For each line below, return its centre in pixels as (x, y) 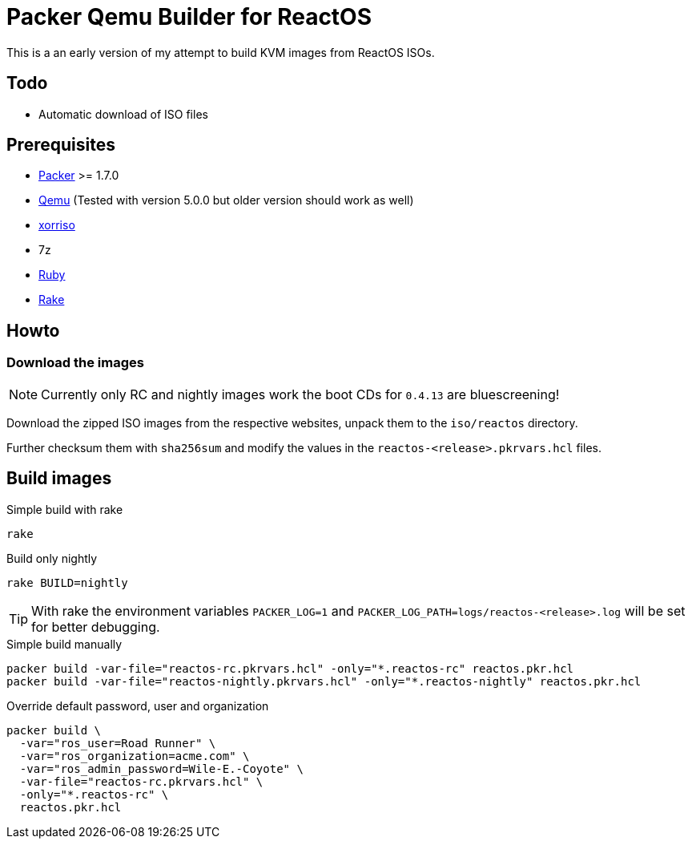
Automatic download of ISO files (123, 114)
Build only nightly (52, 558)
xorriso (57, 225)
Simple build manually (64, 644)
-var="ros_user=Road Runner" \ (118, 743)
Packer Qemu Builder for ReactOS (189, 17)
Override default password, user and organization (138, 706)
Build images (59, 479)
